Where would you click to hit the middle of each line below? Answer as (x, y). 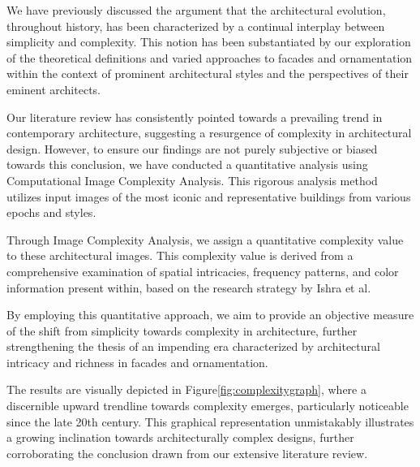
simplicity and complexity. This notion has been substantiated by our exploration (209, 42)
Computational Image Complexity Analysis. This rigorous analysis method (192, 180)
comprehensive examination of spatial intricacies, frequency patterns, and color (203, 271)
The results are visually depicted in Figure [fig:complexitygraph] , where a (186, 389)
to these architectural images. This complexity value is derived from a (180, 255)
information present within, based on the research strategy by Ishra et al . (189, 287)
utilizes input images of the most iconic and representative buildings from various (209, 196)
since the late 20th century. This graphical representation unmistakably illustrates (210, 421)
